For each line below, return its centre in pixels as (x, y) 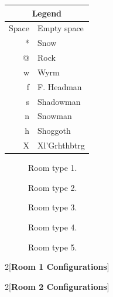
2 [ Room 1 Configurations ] (57, 267)
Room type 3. (53, 207)
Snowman (55, 116)
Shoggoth (54, 131)
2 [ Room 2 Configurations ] (57, 286)
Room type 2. (53, 187)
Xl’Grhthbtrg (61, 145)
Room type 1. (53, 168)
